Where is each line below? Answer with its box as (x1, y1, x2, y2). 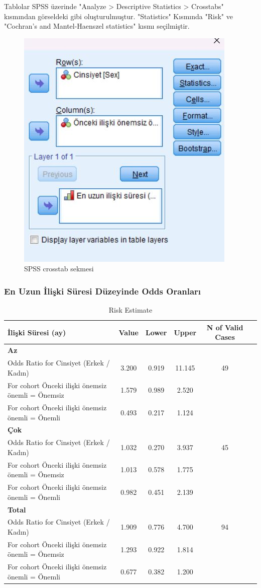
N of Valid (206, 322, 243, 332)
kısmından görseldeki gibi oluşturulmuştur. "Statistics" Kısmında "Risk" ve (4, 11, 233, 21)
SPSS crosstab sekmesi (24, 263, 94, 274)
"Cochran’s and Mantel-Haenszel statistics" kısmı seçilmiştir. (4, 21, 190, 31)
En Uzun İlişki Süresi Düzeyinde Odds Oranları (4, 284, 201, 297)
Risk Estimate (108, 305, 153, 315)
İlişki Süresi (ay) (8, 327, 66, 337)
